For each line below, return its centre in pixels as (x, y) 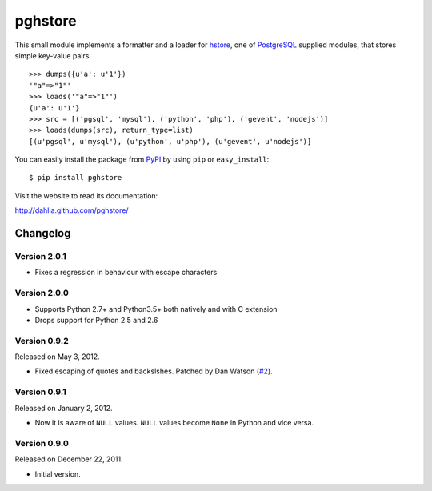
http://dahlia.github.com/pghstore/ (72, 210)
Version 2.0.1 (41, 257)
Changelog (43, 233)
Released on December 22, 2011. (69, 459)
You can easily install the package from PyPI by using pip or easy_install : (142, 159)
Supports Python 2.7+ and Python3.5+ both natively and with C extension (156, 309)
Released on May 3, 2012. (57, 357)
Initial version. (58, 474)
